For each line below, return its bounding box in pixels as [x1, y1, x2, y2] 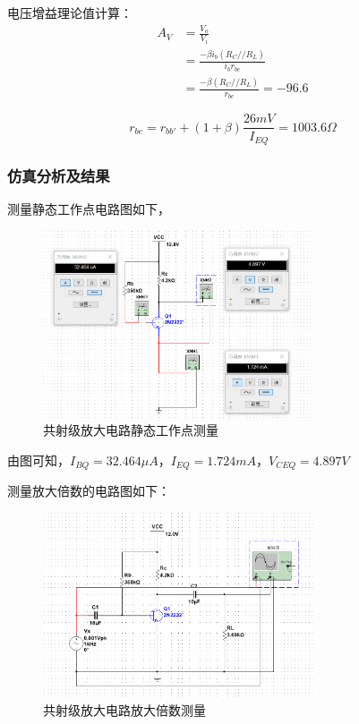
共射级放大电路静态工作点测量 [43, 421, 218, 439]
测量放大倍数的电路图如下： [7, 481, 170, 500]
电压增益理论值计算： [7, 4, 132, 21]
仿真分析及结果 [7, 164, 110, 186]
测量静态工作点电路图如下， [7, 200, 170, 218]
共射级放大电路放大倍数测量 [43, 700, 206, 719]
